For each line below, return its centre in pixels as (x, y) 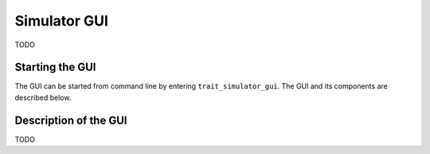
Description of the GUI (71, 120)
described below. (43, 97)
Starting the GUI (55, 67)
